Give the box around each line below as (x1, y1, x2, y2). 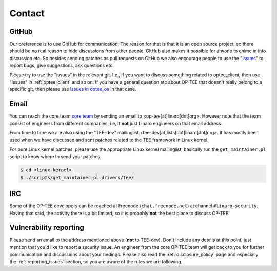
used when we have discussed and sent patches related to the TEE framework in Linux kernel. (9, 137, 209, 143)
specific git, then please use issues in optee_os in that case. (9, 86, 136, 92)
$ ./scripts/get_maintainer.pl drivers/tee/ (20, 175, 134, 180)
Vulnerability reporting (9, 223, 84, 232)
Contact (9, 8, 45, 19)
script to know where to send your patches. (9, 153, 102, 160)
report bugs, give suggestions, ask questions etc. (9, 62, 114, 69)
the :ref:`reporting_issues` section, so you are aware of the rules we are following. (9, 258, 183, 264)
